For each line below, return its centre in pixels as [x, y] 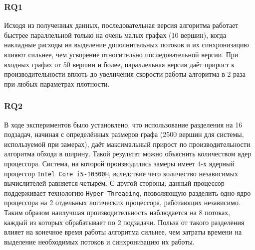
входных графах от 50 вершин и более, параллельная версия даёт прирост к [120, 64]
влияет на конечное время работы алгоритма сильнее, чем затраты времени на [123, 232]
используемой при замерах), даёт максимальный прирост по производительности [127, 144]
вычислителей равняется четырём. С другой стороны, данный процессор [114, 183]
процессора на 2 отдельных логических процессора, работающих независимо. [122, 202]
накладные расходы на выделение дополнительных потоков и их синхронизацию [127, 45]
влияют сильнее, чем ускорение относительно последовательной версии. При [121, 54]
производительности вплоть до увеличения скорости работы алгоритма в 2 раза [125, 74]
